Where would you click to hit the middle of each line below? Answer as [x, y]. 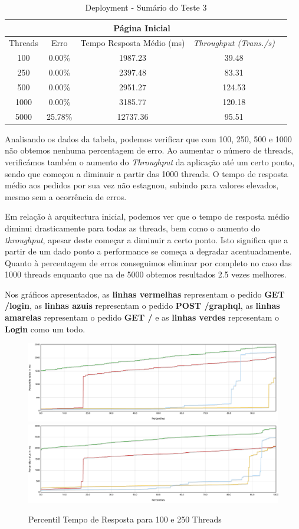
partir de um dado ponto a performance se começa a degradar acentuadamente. [148, 251]
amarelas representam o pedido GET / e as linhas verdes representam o [142, 317]
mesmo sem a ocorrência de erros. [66, 196]
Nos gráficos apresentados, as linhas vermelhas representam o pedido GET [145, 294]
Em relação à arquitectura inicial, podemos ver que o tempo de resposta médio [147, 216]
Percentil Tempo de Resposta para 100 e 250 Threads [125, 519]
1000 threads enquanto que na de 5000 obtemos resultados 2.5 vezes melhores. [146, 274]
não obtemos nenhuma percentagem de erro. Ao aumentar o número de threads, [149, 150]
